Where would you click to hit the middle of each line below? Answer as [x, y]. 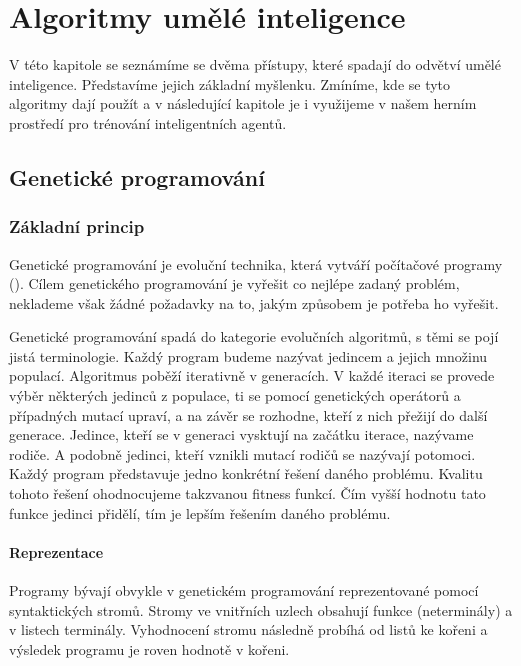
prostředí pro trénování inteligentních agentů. [148, 122]
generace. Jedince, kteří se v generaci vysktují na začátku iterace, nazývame [241, 434]
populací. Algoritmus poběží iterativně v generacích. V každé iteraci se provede [252, 375]
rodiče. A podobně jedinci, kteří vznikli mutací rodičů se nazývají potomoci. [242, 453]
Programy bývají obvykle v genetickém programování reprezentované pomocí [244, 590]
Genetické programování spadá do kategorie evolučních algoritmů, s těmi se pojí [254, 336]
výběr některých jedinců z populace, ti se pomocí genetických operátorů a [235, 395]
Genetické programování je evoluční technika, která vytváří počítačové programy [256, 263]
